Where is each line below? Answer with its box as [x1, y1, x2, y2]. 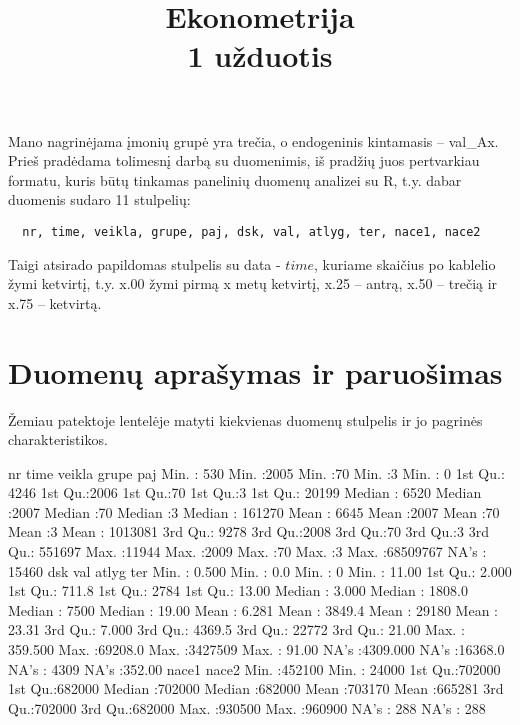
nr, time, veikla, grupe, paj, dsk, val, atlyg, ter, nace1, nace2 [22, 224, 481, 239]
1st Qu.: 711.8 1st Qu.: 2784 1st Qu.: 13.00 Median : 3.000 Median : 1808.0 [8, 580, 468, 601]
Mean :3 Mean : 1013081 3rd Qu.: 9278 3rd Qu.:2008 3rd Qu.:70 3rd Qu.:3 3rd [8, 521, 489, 542]
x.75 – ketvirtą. [8, 292, 102, 313]
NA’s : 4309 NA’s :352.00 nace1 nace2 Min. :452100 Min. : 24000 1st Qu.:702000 [8, 658, 501, 679]
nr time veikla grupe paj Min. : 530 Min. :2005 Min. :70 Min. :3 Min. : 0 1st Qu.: [8, 462, 505, 483]
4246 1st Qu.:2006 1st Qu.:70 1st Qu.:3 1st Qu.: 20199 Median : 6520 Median [8, 482, 482, 503]
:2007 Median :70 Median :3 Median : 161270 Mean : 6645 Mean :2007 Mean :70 [8, 501, 500, 522]
